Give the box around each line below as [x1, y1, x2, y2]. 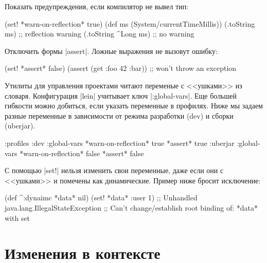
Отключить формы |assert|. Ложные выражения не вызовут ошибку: [5, 45, 218, 56]
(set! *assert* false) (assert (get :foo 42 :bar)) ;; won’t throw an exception [5, 63, 237, 73]
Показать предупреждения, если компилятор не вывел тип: [5, 1, 189, 11]
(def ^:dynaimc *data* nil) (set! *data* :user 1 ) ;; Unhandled [5, 192, 198, 203]
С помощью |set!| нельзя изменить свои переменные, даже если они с [5, 165, 224, 176]
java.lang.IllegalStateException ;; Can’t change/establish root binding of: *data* [5, 202, 258, 213]
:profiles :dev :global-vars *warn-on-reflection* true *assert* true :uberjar [5, 137, 235, 148]
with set [5, 212, 30, 223]
